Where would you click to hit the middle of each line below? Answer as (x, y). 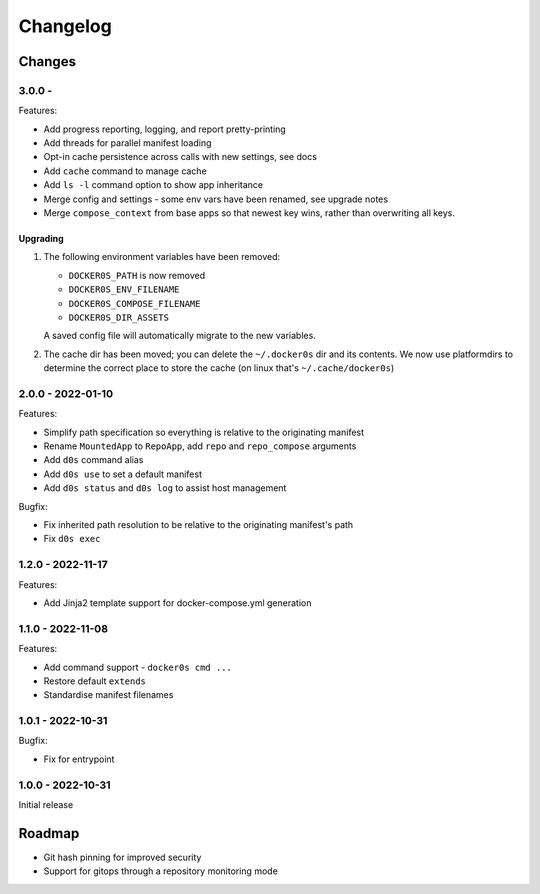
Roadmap (49, 833)
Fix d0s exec (72, 539)
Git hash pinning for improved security (122, 857)
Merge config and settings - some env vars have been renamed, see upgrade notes (216, 199)
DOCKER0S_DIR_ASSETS (119, 317)
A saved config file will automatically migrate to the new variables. (180, 336)
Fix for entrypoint (79, 759)
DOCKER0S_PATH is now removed (136, 275)
